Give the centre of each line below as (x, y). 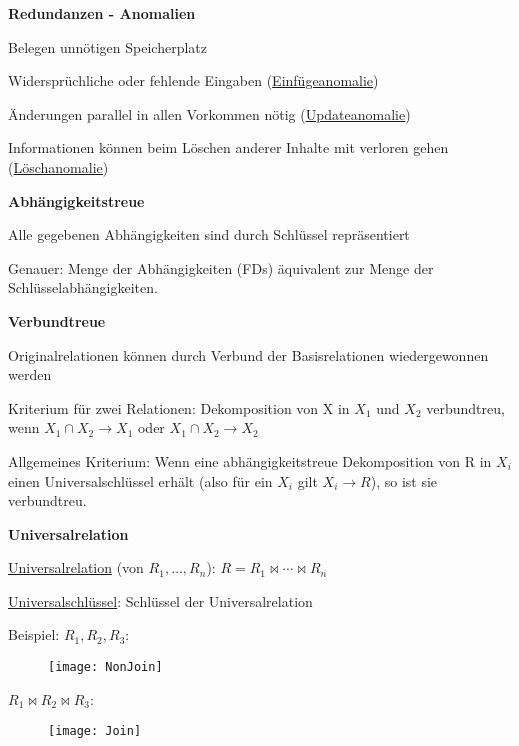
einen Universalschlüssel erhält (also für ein (140, 480)
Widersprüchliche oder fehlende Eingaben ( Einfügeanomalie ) (193, 80)
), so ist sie (404, 480)
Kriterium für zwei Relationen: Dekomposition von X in (179, 407)
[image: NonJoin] (105, 667)
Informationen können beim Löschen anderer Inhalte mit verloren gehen (228, 147)
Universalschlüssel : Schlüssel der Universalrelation (160, 600)
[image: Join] (95, 731)
